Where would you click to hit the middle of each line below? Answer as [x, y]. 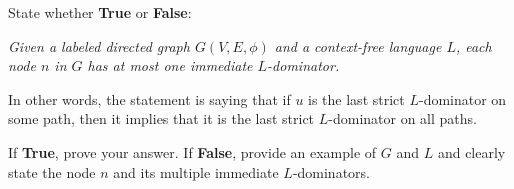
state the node [52, 171]
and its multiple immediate [196, 171]
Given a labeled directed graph [99, 45]
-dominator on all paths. [402, 118]
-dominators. [331, 171]
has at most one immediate [170, 65]
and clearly [471, 151]
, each [473, 45]
